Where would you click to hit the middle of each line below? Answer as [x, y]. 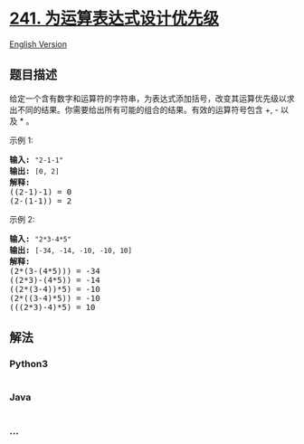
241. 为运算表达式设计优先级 [114, 19]
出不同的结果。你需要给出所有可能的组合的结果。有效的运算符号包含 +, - [144, 109]
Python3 [28, 364]
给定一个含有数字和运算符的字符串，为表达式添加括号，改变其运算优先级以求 [152, 98]
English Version [38, 44]
